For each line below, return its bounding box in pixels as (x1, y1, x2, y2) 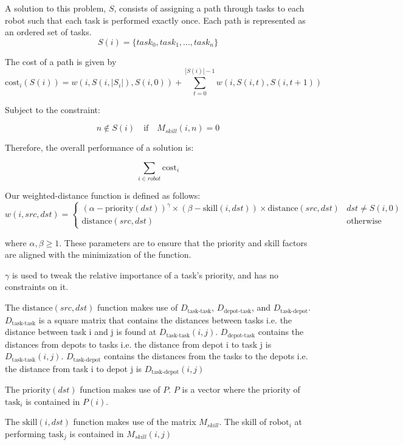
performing (5, 427, 46, 440)
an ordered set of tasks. (5, 26, 92, 38)
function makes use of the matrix (73, 415, 196, 428)
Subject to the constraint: (5, 103, 100, 116)
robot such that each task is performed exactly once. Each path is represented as (5, 13, 306, 26)
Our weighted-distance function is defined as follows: (5, 189, 201, 202)
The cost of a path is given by (5, 55, 117, 67)
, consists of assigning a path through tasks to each (114, 2, 305, 14)
